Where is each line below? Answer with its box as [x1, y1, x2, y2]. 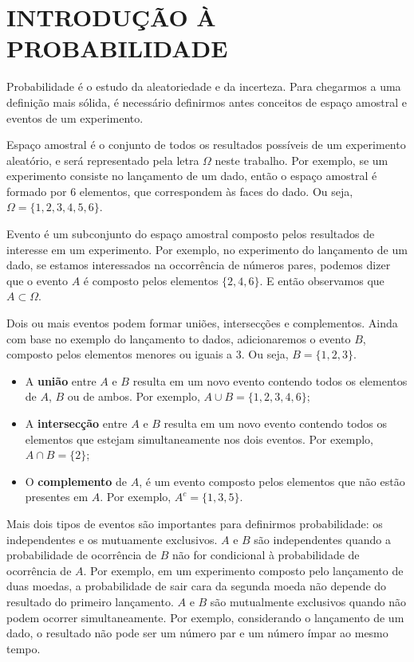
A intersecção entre [25, 415, 128, 431]
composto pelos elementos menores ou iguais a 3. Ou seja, [6, 346, 289, 362]
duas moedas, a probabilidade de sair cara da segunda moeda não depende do [6, 578, 387, 594]
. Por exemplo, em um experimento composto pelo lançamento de [83, 562, 404, 578]
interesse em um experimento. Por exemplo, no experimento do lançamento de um [6, 241, 408, 257]
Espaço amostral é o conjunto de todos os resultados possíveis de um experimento [6, 136, 406, 153]
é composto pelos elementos [83, 272, 219, 288]
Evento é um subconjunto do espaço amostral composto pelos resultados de [6, 225, 375, 242]
